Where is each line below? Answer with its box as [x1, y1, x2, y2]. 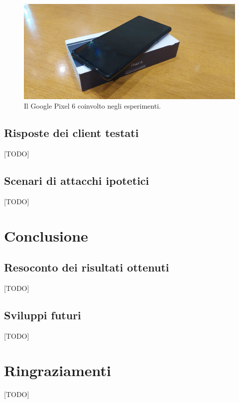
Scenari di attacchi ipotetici [4, 173, 149, 188]
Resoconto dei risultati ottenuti [4, 260, 169, 275]
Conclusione [4, 225, 88, 246]
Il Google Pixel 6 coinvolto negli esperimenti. [24, 101, 161, 111]
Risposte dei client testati [4, 125, 139, 140]
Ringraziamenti [4, 360, 111, 380]
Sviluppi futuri [4, 307, 81, 323]
